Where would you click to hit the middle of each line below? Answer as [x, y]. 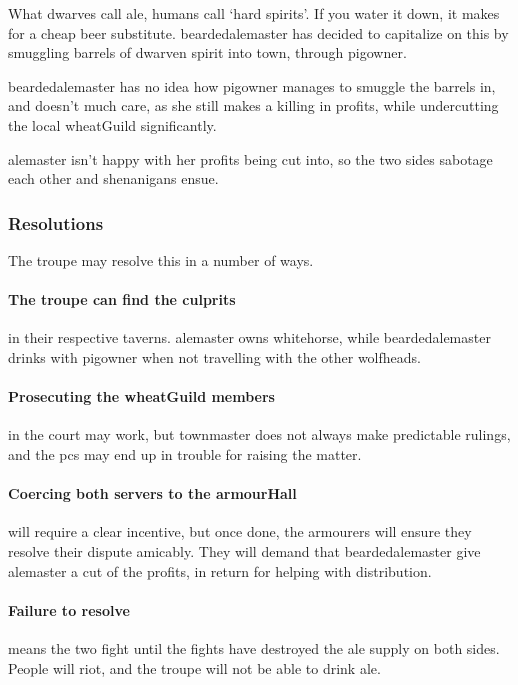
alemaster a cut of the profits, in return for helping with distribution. [220, 570]
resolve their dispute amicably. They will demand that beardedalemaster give [244, 550]
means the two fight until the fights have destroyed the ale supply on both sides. [254, 647]
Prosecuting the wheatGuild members [141, 396]
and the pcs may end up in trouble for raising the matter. [185, 453]
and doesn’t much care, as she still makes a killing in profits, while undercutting [253, 105]
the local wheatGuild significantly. [112, 124]
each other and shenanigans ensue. [113, 178]
